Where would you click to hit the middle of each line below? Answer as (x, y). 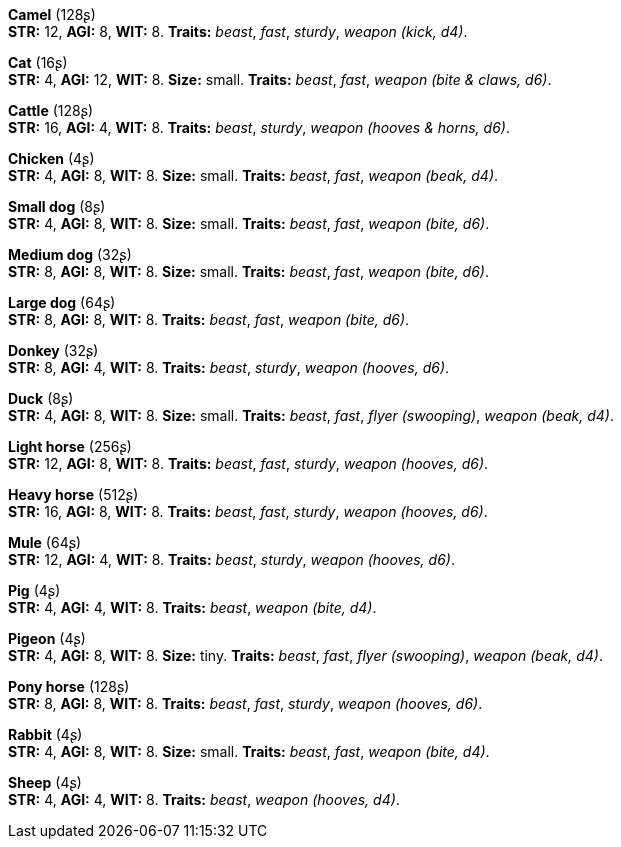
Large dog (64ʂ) (62, 302)
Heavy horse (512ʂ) (73, 494)
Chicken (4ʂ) (51, 158)
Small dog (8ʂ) (57, 206)
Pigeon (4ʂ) (47, 638)
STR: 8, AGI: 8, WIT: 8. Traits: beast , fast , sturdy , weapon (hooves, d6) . (245, 703)
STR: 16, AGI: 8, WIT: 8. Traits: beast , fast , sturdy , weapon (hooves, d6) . (248, 511)
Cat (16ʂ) (38, 62)
